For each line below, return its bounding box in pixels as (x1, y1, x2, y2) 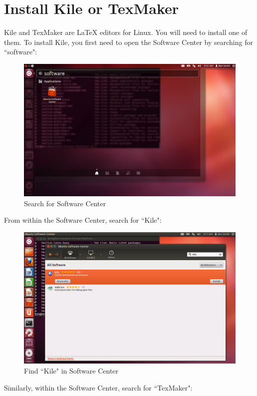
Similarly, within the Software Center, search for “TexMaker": (4, 382, 193, 393)
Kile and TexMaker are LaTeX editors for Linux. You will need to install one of (4, 27, 248, 37)
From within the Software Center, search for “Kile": (4, 215, 162, 225)
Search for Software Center (24, 198, 106, 208)
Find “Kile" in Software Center (24, 366, 119, 376)
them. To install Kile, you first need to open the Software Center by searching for (4, 36, 253, 47)
